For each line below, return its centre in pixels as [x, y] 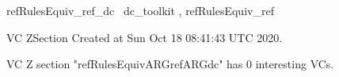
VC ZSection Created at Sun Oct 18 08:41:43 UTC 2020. [145, 37]
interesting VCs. [295, 64]
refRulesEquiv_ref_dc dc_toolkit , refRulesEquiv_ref [140, 10]
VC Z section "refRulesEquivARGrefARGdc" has [125, 64]
